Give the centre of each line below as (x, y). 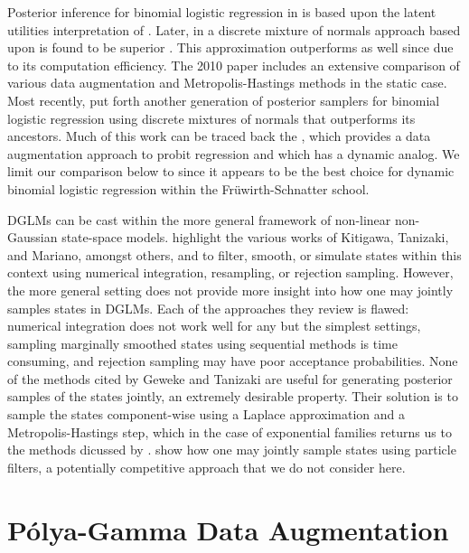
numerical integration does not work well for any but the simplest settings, (214, 326)
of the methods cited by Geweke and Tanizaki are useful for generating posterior (230, 378)
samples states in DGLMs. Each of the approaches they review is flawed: (208, 308)
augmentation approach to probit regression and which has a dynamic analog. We (234, 153)
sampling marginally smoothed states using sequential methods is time (202, 343)
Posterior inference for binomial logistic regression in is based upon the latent (222, 12)
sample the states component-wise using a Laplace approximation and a (206, 414)
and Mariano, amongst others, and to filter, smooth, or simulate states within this (234, 254)
